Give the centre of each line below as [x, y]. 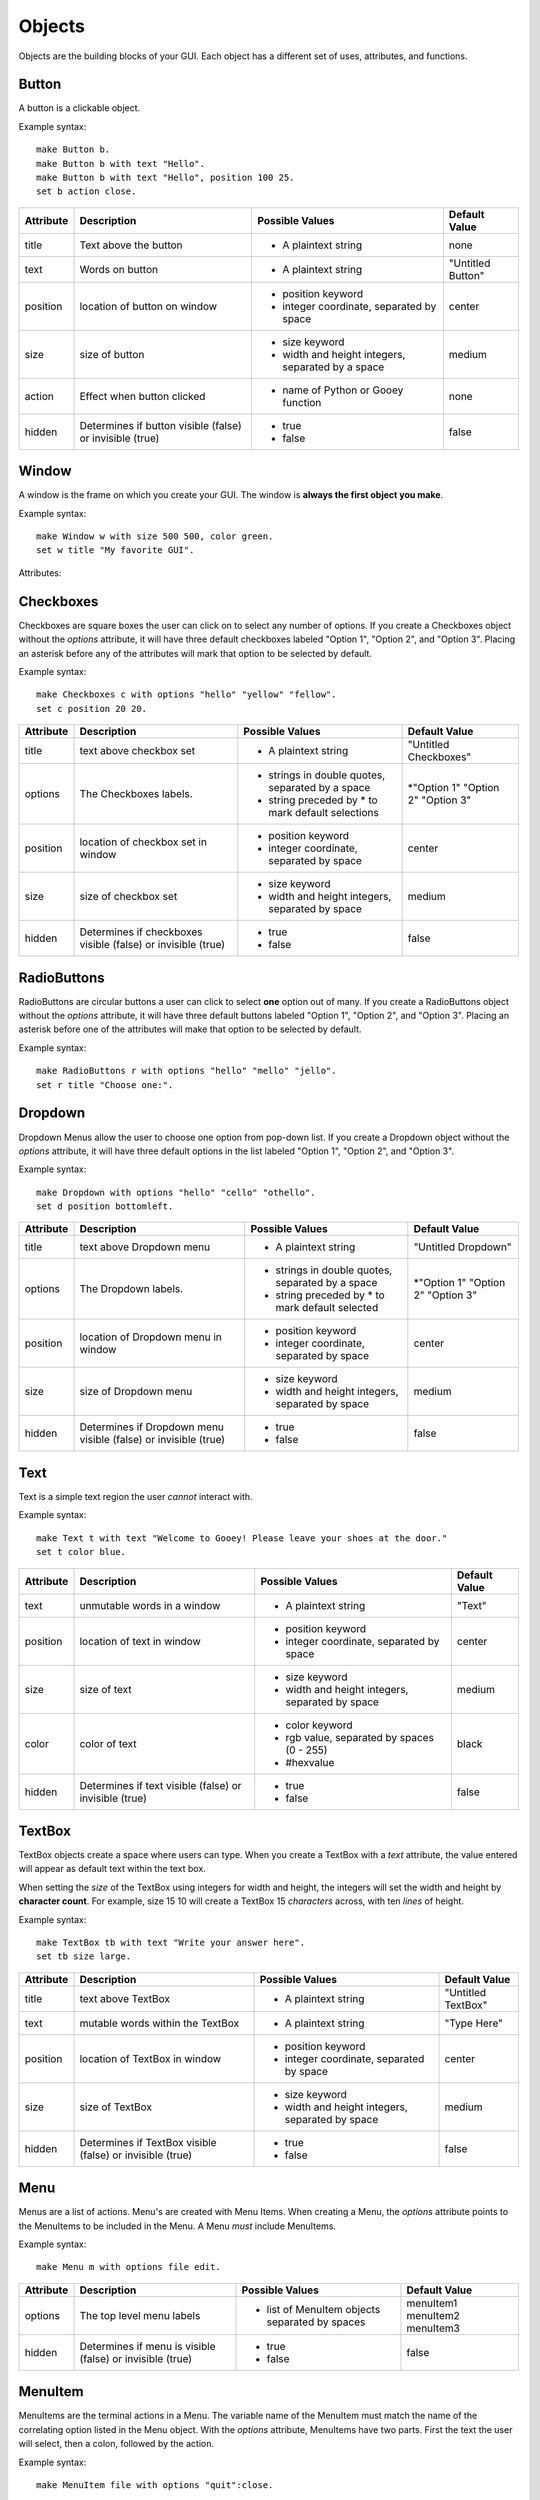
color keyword [319, 1725]
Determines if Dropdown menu [152, 1427]
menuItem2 [433, 2315]
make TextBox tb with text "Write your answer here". [170, 1942]
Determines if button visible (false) [160, 425]
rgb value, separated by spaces [360, 1737]
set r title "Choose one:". [105, 1084]
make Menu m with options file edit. [129, 2267]
